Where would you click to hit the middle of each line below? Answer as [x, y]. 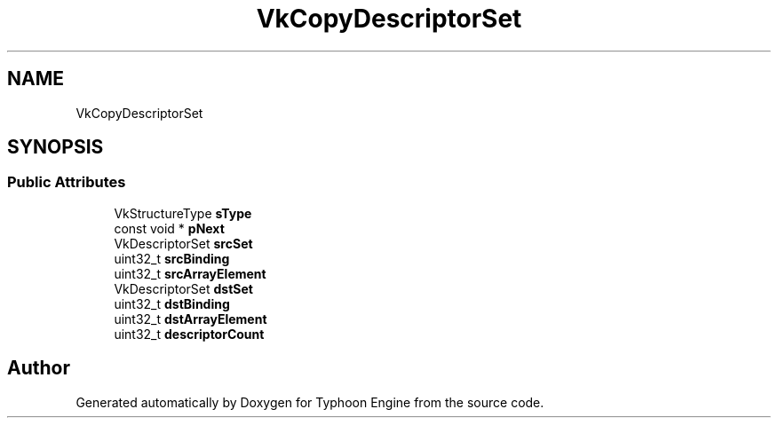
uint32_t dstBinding [172, 303]
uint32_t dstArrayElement [191, 319]
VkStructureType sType [183, 213]
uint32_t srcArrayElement [190, 273]
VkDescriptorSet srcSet [183, 243]
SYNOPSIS [56, 147]
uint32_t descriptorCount [189, 334]
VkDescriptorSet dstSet [183, 288]
